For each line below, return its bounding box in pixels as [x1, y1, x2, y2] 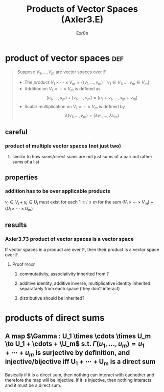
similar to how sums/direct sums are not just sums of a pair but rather [12, 154, 153, 160]
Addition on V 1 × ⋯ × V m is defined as [24, 86, 101, 93]
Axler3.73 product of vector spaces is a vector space [5, 235, 134, 242]
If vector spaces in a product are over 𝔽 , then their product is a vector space [5, 247, 160, 252]
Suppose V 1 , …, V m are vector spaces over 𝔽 [17, 69, 106, 76]
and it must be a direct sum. [5, 382, 62, 388]
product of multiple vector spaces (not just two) [5, 142, 121, 149]
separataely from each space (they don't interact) [19, 286, 120, 292]
